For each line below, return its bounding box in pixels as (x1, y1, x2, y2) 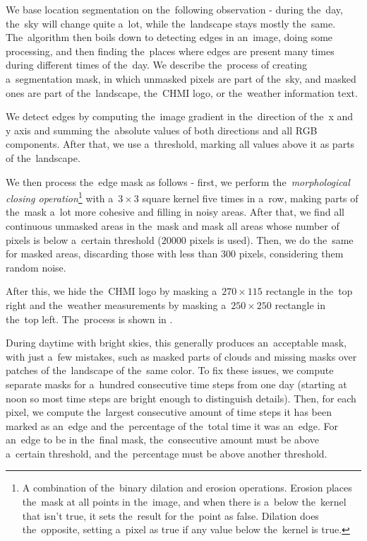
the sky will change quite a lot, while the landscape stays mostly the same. (6, 16, 336, 30)
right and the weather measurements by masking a (6, 297, 227, 312)
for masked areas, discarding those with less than (6, 246, 218, 261)
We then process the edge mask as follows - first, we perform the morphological (6, 174, 350, 189)
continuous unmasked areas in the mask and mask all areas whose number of (6, 218, 339, 233)
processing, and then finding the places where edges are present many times (6, 43, 335, 58)
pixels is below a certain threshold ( (6, 232, 162, 247)
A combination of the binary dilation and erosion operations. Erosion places (22, 480, 352, 495)
